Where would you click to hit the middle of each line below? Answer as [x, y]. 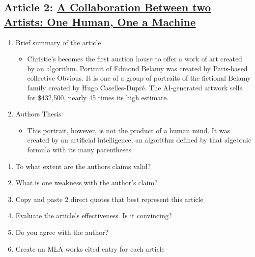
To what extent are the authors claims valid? [83, 166]
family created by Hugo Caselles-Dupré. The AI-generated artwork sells [135, 87]
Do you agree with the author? [62, 232]
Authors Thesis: [39, 114]
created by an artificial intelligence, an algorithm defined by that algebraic [139, 140]
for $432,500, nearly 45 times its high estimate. [98, 97]
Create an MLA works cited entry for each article [90, 248]
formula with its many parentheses [79, 149]
